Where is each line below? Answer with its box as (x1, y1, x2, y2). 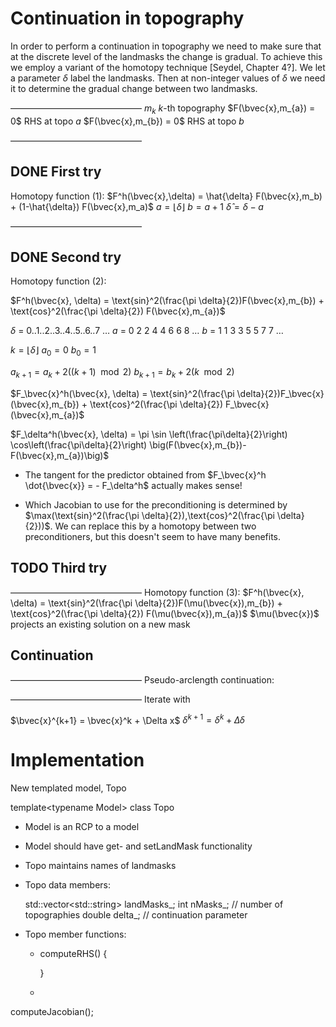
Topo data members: (24, 879, 112, 891)
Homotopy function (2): (10, 275, 107, 287)
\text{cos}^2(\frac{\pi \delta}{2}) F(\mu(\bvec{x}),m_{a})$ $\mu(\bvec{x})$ (10, 607, 320, 619)
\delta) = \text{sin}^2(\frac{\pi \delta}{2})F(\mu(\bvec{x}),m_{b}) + (10, 597, 283, 609)
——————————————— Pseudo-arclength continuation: (10, 673, 275, 686)
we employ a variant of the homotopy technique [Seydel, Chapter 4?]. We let (10, 61, 326, 73)
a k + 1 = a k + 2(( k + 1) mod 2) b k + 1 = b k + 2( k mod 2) (10, 366, 235, 380)
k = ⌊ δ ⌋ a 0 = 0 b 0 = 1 (10, 344, 97, 359)
